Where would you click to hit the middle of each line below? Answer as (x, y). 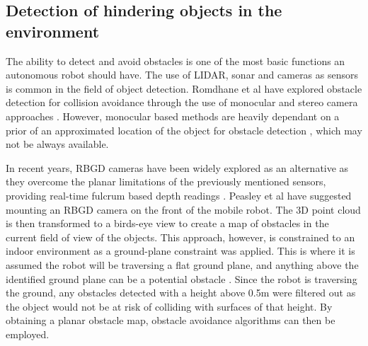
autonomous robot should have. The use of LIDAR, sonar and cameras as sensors (182, 75)
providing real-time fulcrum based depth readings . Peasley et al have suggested (179, 195)
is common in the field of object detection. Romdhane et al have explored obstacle (184, 88)
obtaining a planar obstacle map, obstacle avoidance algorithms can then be (171, 320)
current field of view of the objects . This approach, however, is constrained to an (180, 237)
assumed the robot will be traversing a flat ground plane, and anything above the (182, 264)
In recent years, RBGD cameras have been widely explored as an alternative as (177, 167)
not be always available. (57, 144)
